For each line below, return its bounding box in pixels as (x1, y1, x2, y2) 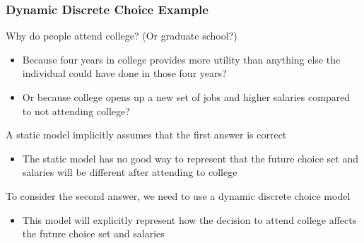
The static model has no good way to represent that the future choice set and (22, 150, 359, 165)
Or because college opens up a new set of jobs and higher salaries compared (22, 90, 351, 104)
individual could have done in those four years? (22, 66, 227, 81)
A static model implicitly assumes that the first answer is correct (6, 127, 287, 142)
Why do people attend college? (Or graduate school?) (6, 28, 237, 43)
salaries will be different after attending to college (22, 165, 237, 179)
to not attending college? (22, 103, 130, 118)
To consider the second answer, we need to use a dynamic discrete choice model (6, 188, 351, 203)
